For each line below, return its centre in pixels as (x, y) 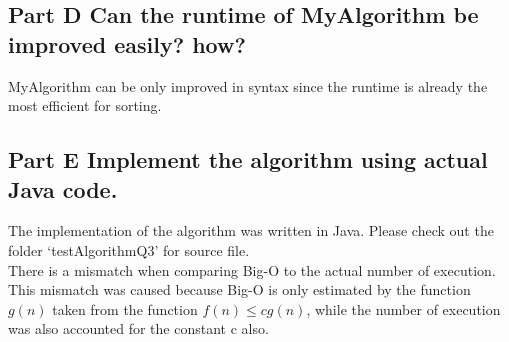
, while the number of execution (403, 308)
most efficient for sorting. (85, 105)
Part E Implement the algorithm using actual (248, 159)
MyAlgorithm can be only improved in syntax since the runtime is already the (248, 85)
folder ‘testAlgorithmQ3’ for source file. (129, 249)
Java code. (63, 188)
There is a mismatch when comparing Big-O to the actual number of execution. (252, 269)
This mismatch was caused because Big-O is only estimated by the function (239, 289)
